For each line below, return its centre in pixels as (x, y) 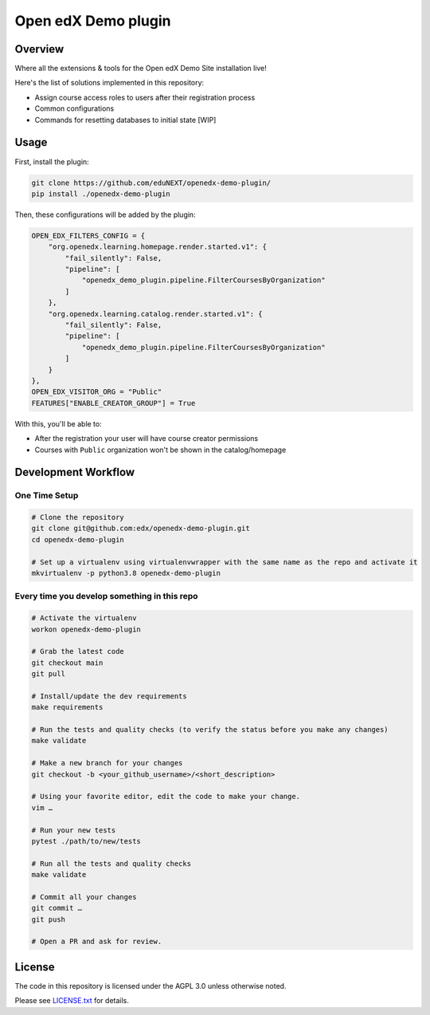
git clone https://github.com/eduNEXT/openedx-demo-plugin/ (151, 183)
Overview (39, 49)
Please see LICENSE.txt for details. (72, 1001)
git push (49, 919)
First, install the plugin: (52, 161)
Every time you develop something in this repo (106, 596)
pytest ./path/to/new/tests (86, 841)
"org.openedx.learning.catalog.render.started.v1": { (155, 314)
